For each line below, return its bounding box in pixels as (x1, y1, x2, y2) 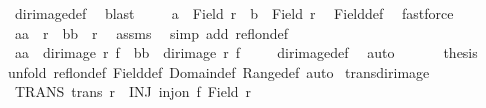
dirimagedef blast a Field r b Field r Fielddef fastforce (14, 3, 454, 23)
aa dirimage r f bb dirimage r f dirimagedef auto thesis (14, 42, 478, 63)
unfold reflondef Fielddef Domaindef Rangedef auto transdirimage (8, 61, 430, 82)
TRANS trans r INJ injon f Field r (14, 81, 252, 102)
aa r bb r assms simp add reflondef (14, 22, 289, 43)
